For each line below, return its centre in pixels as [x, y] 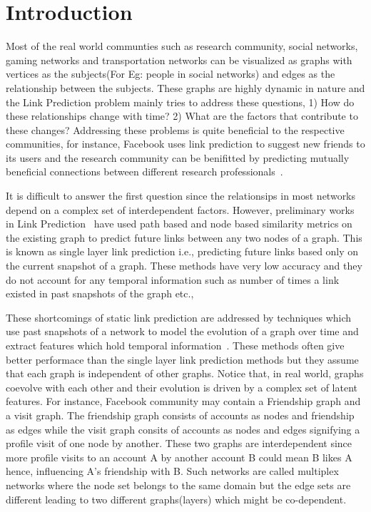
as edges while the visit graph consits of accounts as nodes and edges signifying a [183, 429]
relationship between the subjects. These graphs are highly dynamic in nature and [185, 87]
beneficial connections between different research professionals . [144, 171]
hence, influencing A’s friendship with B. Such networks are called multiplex [172, 471]
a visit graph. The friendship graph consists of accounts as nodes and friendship [180, 415]
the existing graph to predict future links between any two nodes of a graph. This [184, 237]
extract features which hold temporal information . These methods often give [175, 345]
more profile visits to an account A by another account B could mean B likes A [179, 457]
